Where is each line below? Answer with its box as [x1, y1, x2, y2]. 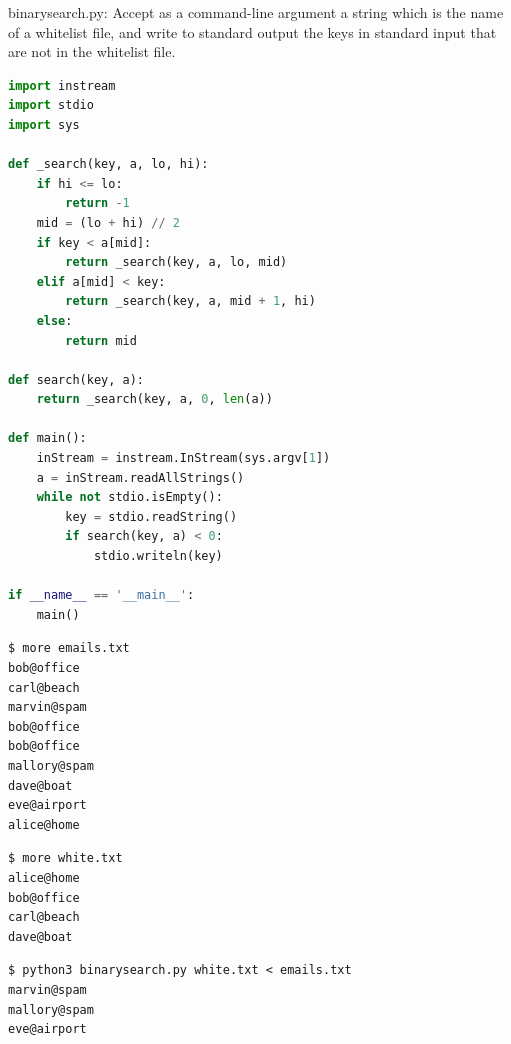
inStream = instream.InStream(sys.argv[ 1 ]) [36, 451, 331, 466]
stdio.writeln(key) [93, 549, 223, 564]
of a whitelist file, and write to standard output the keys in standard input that [8, 21, 497, 42]
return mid [65, 333, 137, 348]
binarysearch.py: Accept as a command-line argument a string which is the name [8, 2, 504, 22]
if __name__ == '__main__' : [8, 588, 195, 603]
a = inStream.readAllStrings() [36, 470, 245, 485]
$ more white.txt [8, 851, 123, 866]
